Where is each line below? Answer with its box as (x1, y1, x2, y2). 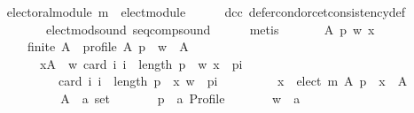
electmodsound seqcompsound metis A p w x (45, 19, 375, 38)
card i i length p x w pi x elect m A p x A (58, 72, 408, 90)
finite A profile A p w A (27, 37, 189, 56)
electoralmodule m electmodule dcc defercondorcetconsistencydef (6, 3, 406, 20)
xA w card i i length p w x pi (39, 54, 243, 72)
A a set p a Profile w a (60, 88, 301, 107)
